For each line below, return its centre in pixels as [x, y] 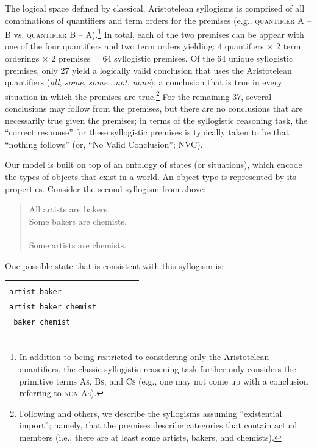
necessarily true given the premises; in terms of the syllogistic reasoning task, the [156, 120]
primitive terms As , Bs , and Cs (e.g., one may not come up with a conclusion [164, 381]
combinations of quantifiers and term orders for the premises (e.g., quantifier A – [158, 20]
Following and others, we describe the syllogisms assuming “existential [151, 413]
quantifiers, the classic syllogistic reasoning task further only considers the [158, 369]
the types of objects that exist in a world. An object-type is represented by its [151, 177]
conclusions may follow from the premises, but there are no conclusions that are [154, 108]
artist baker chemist [53, 307]
